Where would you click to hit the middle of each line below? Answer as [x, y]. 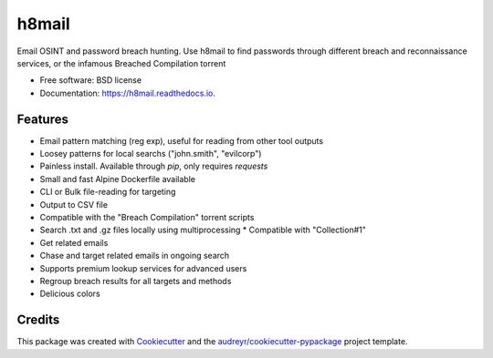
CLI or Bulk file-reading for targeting [108, 192]
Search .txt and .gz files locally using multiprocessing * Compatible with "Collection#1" [203, 230]
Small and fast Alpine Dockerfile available [118, 179]
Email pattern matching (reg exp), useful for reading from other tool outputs [182, 140]
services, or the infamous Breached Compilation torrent [121, 63]
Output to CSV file [74, 204]
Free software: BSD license [90, 80]
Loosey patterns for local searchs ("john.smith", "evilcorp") [151, 154]
